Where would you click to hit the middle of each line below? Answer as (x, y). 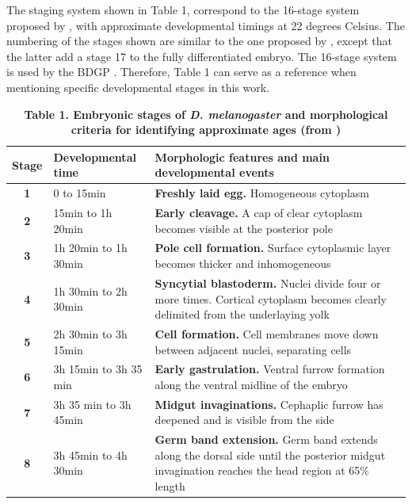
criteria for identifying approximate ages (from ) (206, 130)
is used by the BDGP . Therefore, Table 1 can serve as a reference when (181, 72)
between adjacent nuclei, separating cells (253, 349)
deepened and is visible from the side (244, 420)
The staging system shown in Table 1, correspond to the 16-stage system (183, 10)
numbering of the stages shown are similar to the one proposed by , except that (200, 41)
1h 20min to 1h (90, 248)
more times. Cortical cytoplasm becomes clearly (271, 298)
